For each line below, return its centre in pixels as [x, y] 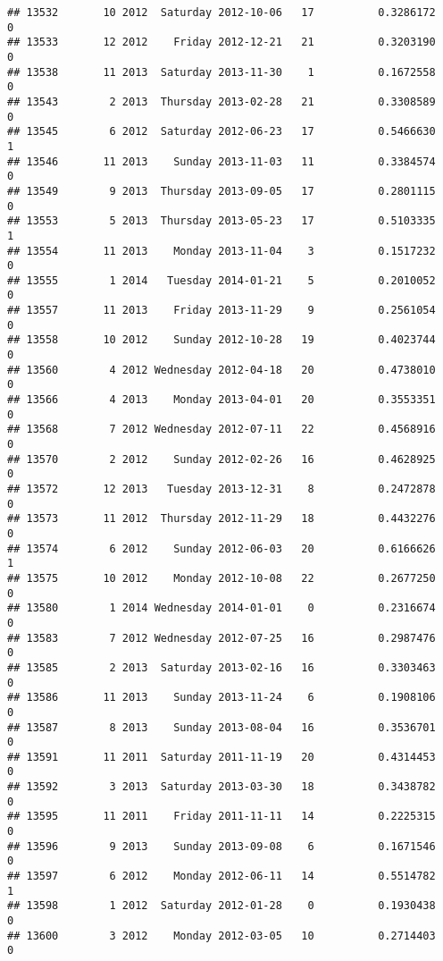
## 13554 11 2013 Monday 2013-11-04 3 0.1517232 [221, 251]
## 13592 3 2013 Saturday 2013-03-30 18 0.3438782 [221, 787]
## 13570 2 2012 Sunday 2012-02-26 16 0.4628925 [221, 459]
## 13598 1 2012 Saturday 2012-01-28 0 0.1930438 [221, 906]
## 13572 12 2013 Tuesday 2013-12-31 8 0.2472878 [221, 489]
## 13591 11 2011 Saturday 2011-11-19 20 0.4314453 [221, 757]
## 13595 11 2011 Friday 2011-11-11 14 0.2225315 [221, 817]
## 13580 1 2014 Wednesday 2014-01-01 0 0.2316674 [221, 608]
